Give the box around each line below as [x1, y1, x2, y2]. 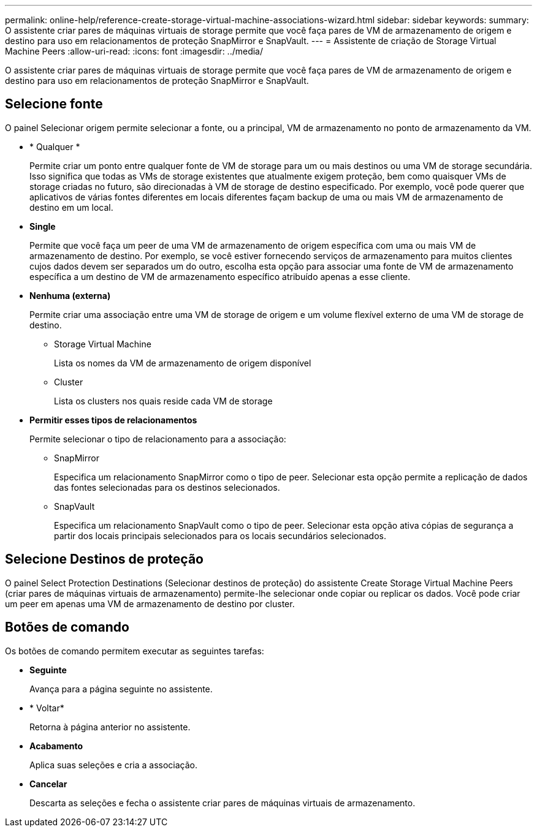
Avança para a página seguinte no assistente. [29, 683, 213, 694]
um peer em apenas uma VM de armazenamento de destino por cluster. [5, 598, 295, 609]
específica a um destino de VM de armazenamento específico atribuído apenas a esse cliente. [29, 271, 411, 282]
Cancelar [29, 778, 67, 789]
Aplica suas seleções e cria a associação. [29, 759, 197, 770]
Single [29, 221, 56, 232]
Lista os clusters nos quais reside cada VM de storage [54, 395, 273, 406]
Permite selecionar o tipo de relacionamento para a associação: [29, 433, 286, 444]
